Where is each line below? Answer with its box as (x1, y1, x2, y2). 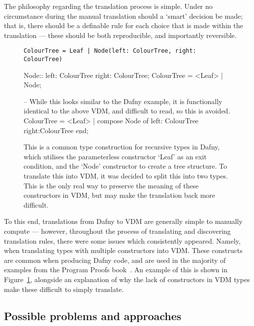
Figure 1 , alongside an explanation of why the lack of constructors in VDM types (4, 274, 250, 284)
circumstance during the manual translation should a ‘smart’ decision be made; (4, 10, 243, 21)
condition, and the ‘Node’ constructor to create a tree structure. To (24, 161, 227, 171)
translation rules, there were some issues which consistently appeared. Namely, (4, 235, 241, 246)
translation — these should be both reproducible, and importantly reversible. (4, 30, 237, 40)
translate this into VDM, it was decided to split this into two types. (24, 171, 228, 181)
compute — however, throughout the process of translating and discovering (4, 226, 231, 236)
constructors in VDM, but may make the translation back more (24, 190, 216, 200)
